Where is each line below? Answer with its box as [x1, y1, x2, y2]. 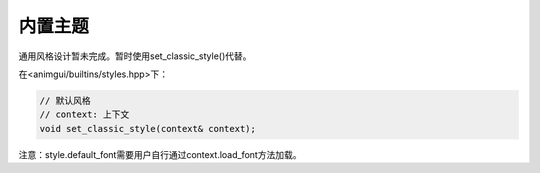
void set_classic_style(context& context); [39, 123, 257, 134]
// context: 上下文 [39, 109, 130, 120]
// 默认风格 [39, 95, 91, 106]
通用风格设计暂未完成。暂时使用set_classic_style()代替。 [18, 50, 252, 62]
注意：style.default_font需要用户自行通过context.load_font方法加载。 [18, 148, 302, 160]
